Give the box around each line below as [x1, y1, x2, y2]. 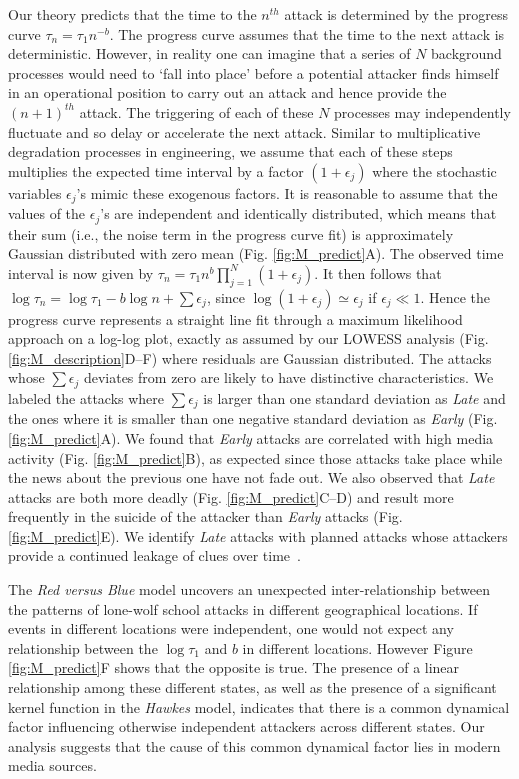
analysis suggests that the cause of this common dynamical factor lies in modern [8, 735, 501, 756]
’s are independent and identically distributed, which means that [100, 203, 497, 224]
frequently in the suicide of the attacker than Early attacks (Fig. [8, 506, 403, 527]
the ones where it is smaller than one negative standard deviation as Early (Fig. [8, 408, 498, 429]
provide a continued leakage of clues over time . [8, 545, 301, 566]
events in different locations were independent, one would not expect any [8, 618, 454, 639]
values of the [8, 203, 86, 224]
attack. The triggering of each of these [79, 101, 314, 122]
